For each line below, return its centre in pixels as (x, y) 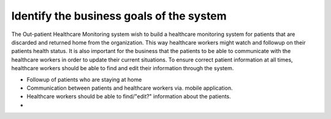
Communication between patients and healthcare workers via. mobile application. (130, 88)
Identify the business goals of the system (119, 16)
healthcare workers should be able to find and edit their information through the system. (123, 68)
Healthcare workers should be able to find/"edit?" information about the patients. (129, 96)
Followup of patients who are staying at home (84, 79)
